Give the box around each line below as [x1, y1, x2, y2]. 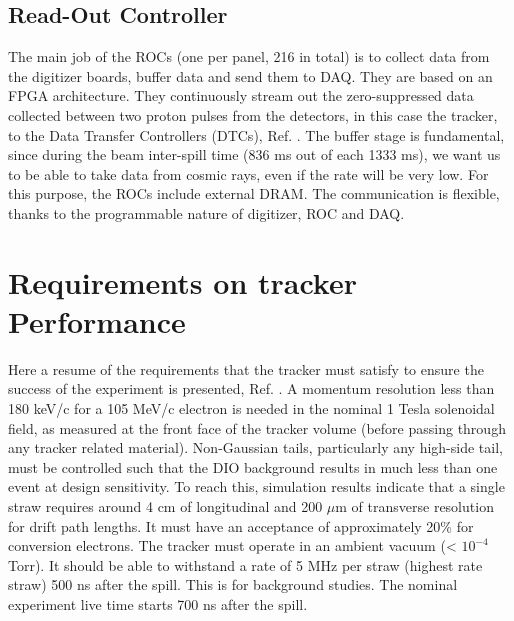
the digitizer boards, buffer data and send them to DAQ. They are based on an [8, 65, 493, 86]
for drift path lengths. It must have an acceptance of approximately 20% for [8, 515, 474, 536]
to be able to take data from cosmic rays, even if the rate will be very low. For [8, 163, 489, 184]
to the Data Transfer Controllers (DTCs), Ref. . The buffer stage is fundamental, [8, 124, 505, 145]
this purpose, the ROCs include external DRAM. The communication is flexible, [8, 183, 500, 204]
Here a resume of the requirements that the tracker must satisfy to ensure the [8, 358, 484, 379]
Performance [8, 300, 186, 341]
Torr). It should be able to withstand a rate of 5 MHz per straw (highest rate [8, 554, 483, 575]
